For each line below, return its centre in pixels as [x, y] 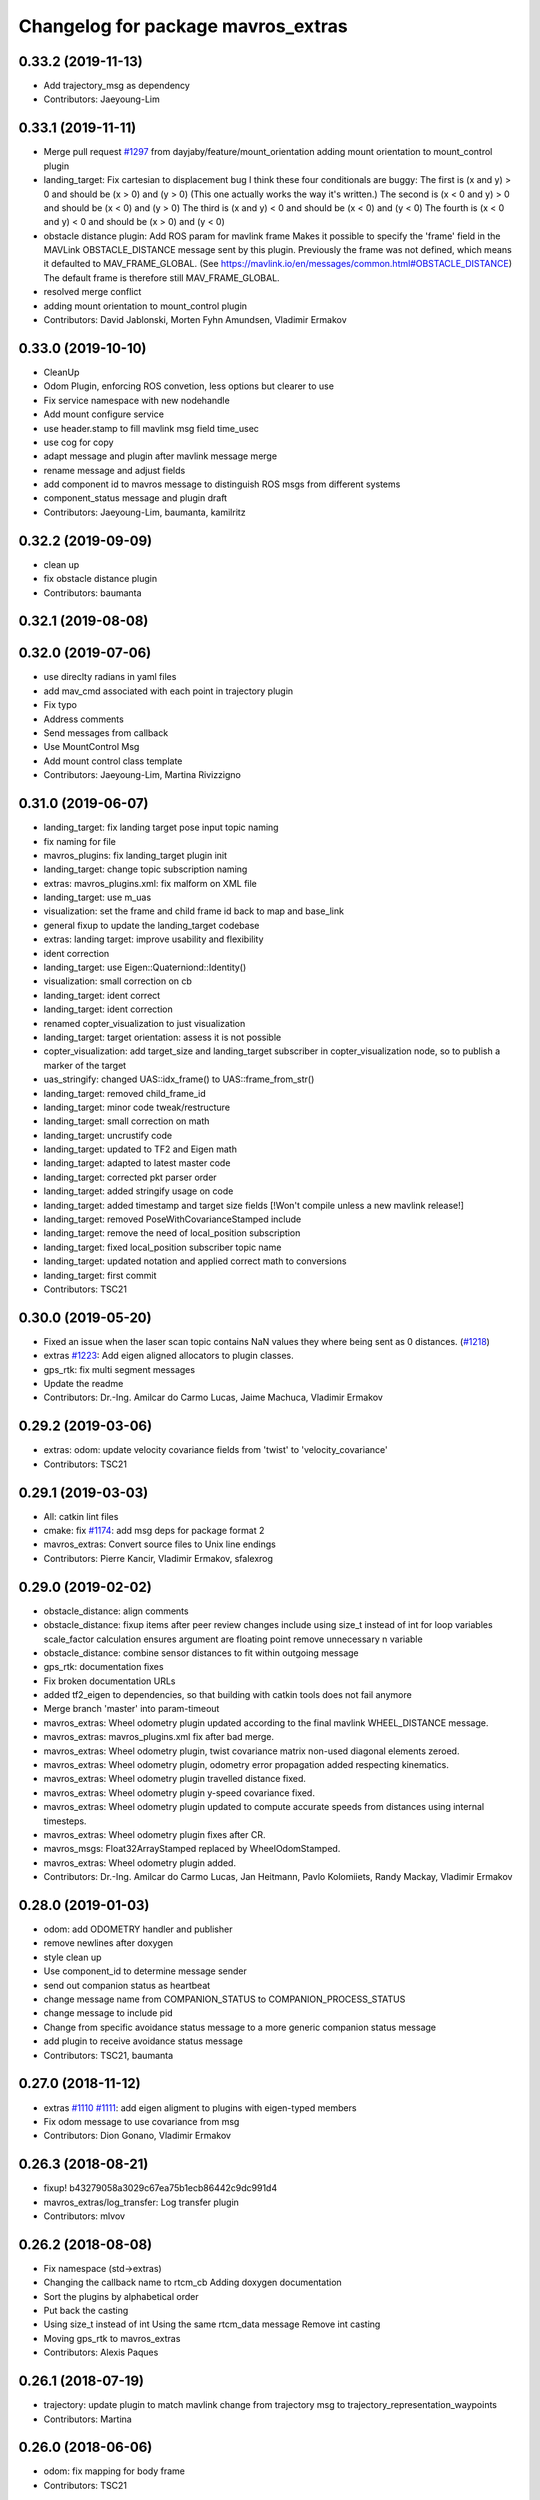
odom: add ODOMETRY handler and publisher [138, 1929]
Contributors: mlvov [84, 2216]
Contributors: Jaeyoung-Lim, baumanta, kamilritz [144, 512]
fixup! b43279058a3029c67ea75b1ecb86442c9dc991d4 [160, 2188]
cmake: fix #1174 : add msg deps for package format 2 [154, 1531]
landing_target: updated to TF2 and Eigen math [140, 1149]
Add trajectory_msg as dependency [116, 86]
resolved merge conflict [92, 292]
